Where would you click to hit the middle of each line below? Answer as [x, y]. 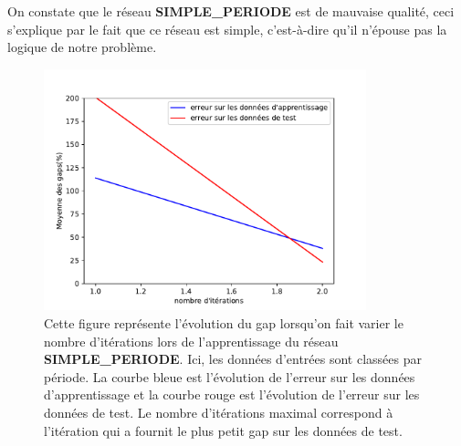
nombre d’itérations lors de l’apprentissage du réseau [191, 341]
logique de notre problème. [82, 47]
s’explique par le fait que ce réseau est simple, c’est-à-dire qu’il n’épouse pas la [227, 29]
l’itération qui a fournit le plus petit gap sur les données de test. [223, 430]
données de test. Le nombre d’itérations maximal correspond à [219, 412]
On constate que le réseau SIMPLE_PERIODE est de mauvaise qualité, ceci [231, 11]
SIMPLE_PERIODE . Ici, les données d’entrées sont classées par [233, 359]
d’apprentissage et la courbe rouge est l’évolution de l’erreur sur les [232, 394]
